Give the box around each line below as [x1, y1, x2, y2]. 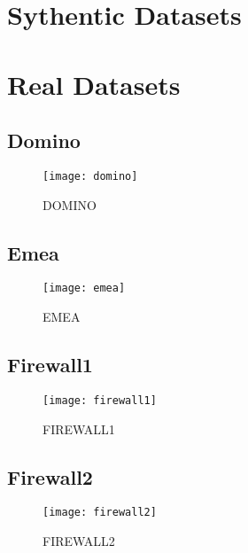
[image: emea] [43, 282, 126, 295]
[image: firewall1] [43, 393, 157, 407]
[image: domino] [43, 169, 138, 183]
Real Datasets [7, 66, 181, 102]
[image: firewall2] [43, 506, 157, 519]
